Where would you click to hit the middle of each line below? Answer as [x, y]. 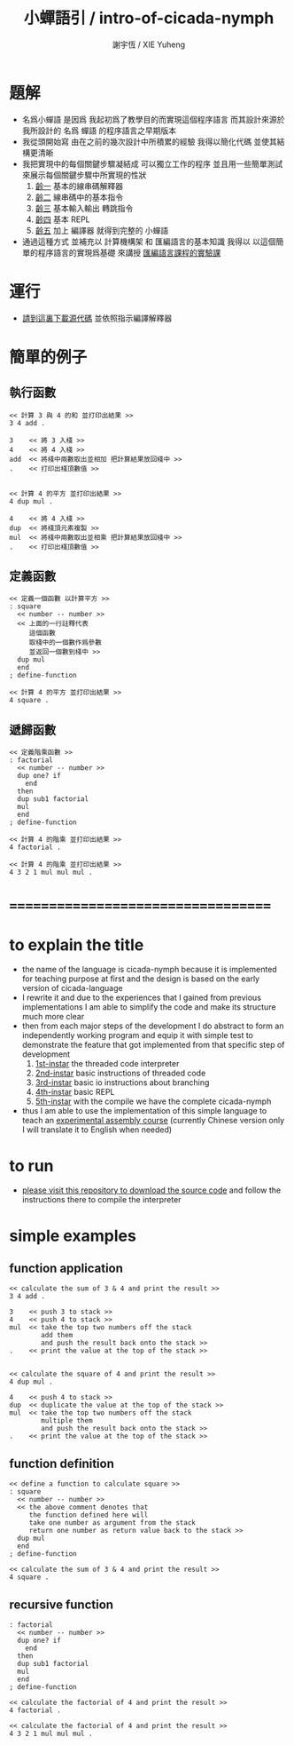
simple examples [73, 1236]
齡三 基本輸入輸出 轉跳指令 [84, 208]
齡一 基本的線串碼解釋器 [79, 186]
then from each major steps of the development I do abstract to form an [153, 1026]
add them [57, 1336]
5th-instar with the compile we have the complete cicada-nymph [153, 1101]
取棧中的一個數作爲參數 [65, 643]
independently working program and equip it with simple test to [138, 1035]
